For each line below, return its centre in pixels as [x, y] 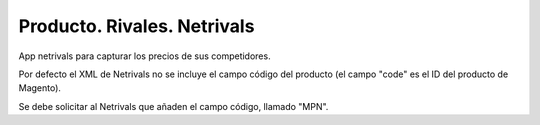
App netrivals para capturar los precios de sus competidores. [144, 56]
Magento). [40, 88]
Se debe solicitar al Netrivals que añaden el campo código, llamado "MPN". [173, 106]
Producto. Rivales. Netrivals [136, 26]
